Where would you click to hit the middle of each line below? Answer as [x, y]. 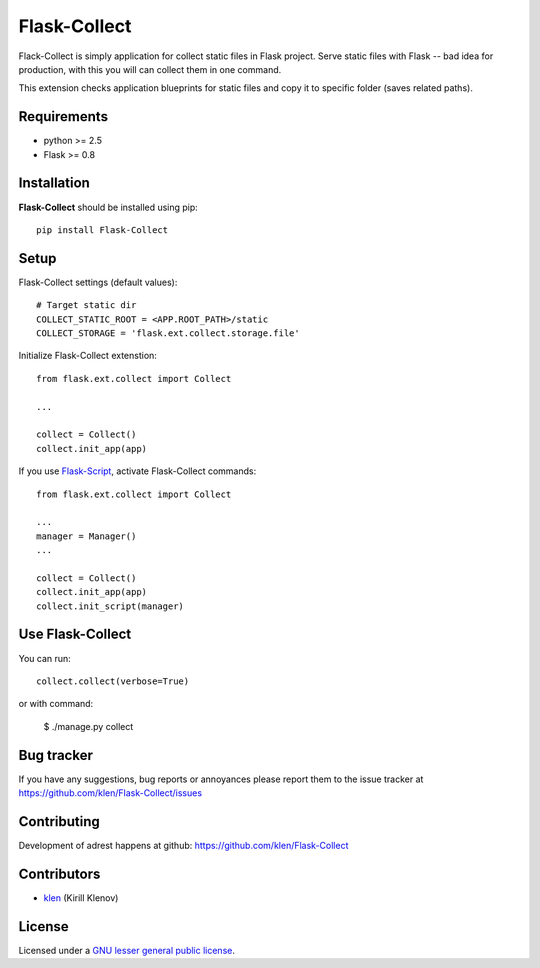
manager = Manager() [86, 536]
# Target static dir [86, 305]
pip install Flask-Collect [102, 229]
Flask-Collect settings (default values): [98, 282]
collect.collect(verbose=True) [113, 681]
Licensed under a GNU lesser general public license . [126, 950]
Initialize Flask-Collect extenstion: [87, 356]
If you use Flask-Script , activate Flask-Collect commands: [137, 471]
